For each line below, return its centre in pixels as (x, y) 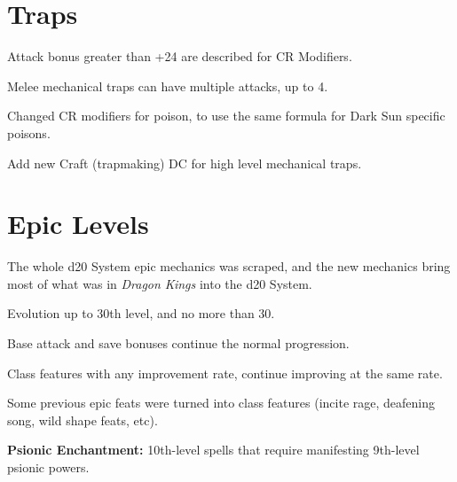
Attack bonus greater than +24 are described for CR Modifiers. (180, 56)
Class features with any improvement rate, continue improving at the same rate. (225, 373)
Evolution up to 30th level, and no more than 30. (141, 313)
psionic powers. (48, 466)
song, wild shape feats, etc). (83, 420)
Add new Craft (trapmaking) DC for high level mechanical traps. (185, 163)
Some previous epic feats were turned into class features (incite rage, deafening (221, 403)
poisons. (29, 132)
